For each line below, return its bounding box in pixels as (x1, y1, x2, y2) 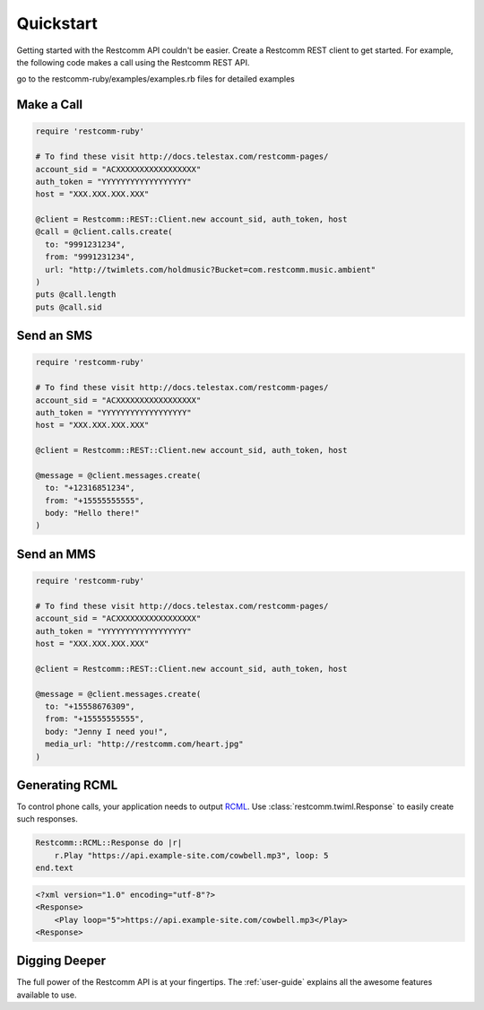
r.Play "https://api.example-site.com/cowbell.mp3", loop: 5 (54, 850, 329, 860)
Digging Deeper (16, 953, 107, 969)
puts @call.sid (35, 301, 102, 312)
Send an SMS (16, 328, 93, 344)
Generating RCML (16, 777, 118, 793)
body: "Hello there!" (45, 508, 141, 518)
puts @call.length (35, 290, 117, 300)
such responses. (16, 814, 78, 824)
